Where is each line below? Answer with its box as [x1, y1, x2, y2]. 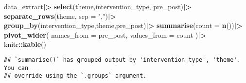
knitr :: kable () [4, 39, 46, 49]
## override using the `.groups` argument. [4, 72, 147, 80]
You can [4, 64, 29, 71]
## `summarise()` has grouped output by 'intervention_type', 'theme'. [4, 56, 241, 63]
